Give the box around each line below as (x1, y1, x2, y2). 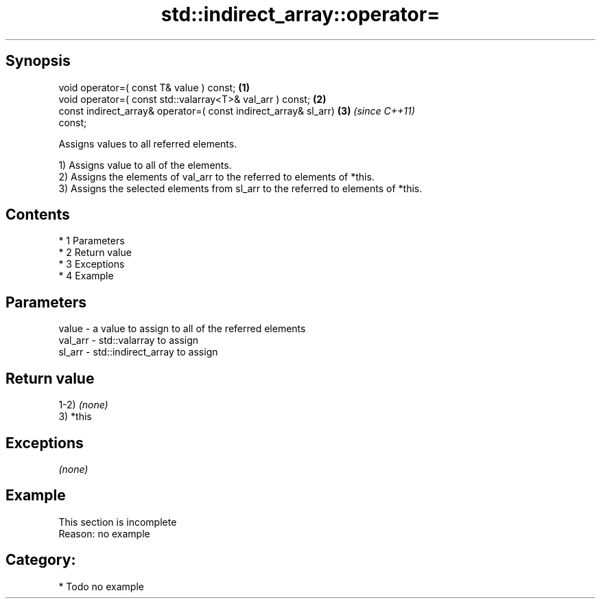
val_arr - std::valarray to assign (58, 334, 199, 347)
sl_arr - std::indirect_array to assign (58, 346, 218, 358)
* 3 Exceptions (58, 258, 125, 270)
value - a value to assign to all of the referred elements (58, 323, 306, 335)
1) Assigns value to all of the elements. (58, 159, 232, 171)
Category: (5, 551, 76, 569)
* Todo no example (58, 580, 144, 592)
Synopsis (5, 52, 71, 70)
